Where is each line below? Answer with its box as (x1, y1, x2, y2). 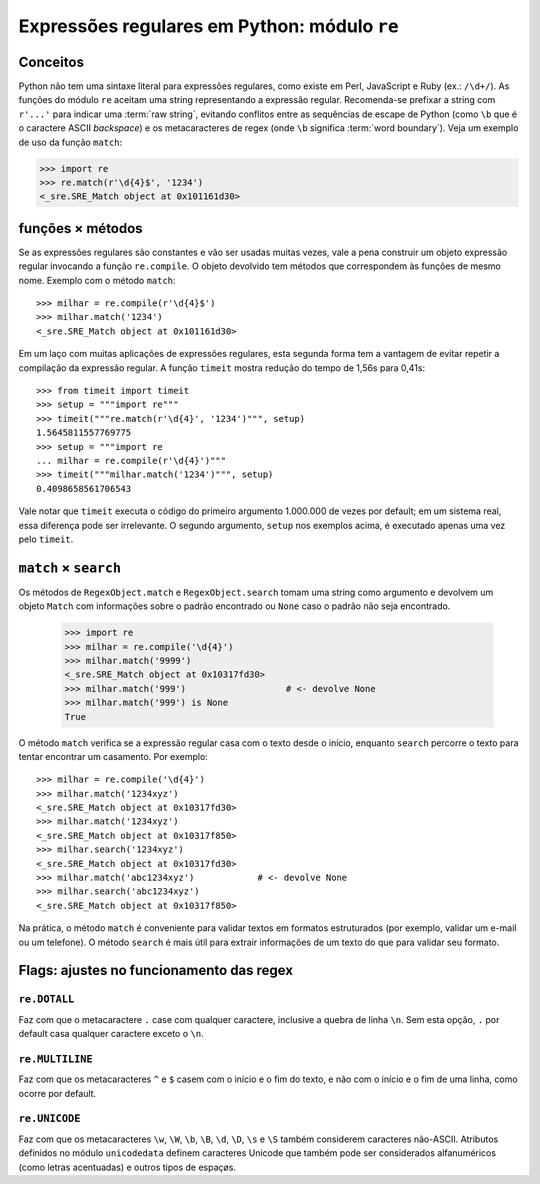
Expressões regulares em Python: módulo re (18, 15, 399, 37)
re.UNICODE (18, 1112, 81, 1125)
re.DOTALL (18, 993, 75, 1006)
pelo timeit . (18, 533, 74, 545)
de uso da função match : (18, 136, 123, 148)
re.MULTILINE (18, 1052, 94, 1065)
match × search (18, 559, 122, 576)
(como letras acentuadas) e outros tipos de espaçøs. (18, 1161, 237, 1173)
